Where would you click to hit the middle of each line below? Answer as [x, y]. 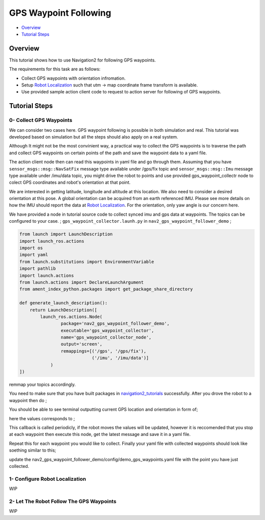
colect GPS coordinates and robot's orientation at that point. [70, 182]
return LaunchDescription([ [64, 310]
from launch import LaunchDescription [66, 234]
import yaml [34, 255]
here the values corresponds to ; [42, 418]
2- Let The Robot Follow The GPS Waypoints [63, 501]
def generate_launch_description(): [64, 303]
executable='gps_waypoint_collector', [107, 330]
